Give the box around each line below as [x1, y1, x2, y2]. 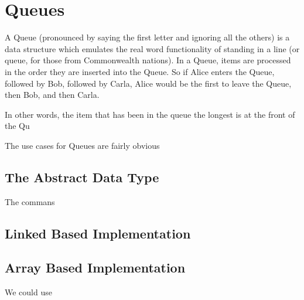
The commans [5, 195, 55, 207]
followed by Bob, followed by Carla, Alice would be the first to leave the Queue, [5, 77, 292, 89]
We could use [5, 286, 52, 298]
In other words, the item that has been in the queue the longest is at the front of [5, 108, 295, 120]
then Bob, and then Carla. [5, 88, 100, 101]
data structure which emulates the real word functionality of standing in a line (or [5, 42, 300, 54]
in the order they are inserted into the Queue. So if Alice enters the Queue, [5, 65, 275, 77]
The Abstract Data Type [5, 168, 159, 186]
